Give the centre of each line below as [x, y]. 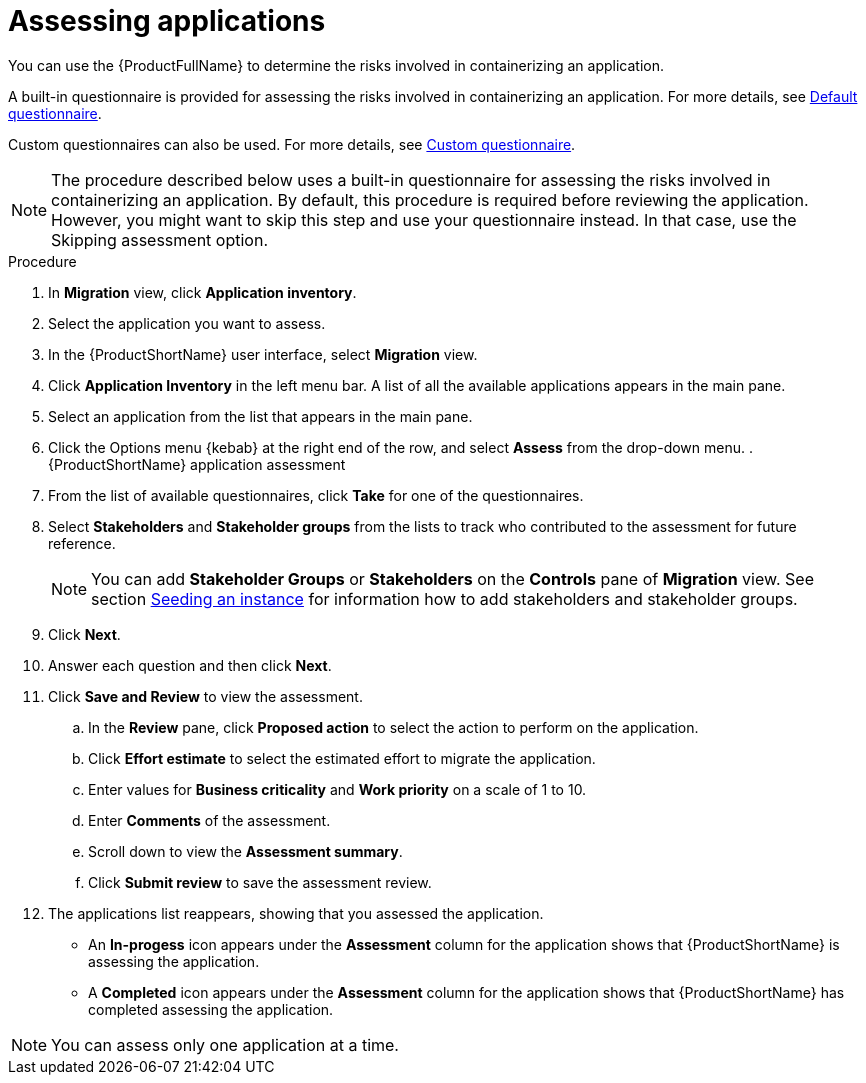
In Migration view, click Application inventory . [202, 292]
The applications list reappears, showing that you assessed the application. [296, 913]
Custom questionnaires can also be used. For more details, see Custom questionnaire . [292, 144]
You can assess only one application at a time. [225, 1044]
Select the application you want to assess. [187, 323]
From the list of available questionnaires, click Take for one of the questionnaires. [316, 495]
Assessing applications [167, 21]
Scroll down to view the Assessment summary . [245, 851]
